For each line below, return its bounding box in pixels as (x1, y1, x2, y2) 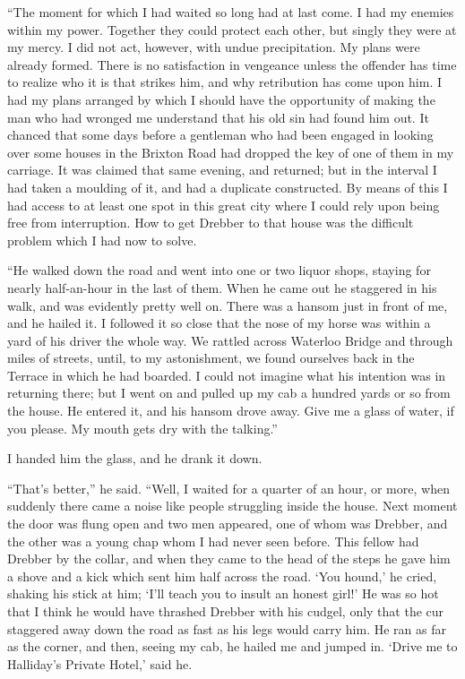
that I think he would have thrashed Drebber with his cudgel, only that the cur (7, 602, 444, 620)
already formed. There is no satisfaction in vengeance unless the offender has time (7, 55, 457, 73)
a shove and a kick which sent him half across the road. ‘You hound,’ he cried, (7, 566, 437, 585)
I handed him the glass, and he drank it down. (7, 449, 263, 468)
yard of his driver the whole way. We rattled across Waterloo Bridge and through (7, 331, 453, 349)
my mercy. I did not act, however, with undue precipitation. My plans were (7, 38, 420, 56)
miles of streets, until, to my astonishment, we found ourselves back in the (7, 348, 415, 367)
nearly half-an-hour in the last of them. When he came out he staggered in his (7, 278, 437, 297)
